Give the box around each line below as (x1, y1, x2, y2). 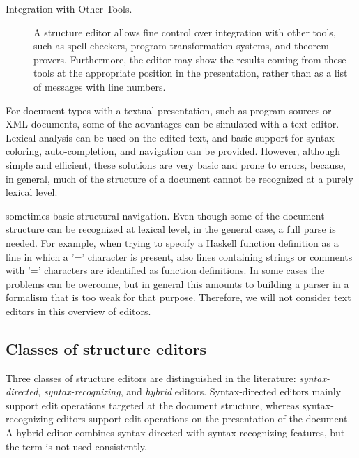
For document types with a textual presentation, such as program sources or (6, 102, 332, 117)
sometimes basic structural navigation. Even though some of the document (6, 208, 325, 222)
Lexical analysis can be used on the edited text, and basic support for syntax (6, 130, 335, 144)
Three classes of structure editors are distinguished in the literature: (6, 370, 296, 385)
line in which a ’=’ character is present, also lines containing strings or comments (6, 249, 353, 264)
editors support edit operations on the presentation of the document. (56, 411, 351, 426)
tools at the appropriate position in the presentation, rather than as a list (33, 66, 348, 80)
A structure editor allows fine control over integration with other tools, (33, 24, 336, 39)
